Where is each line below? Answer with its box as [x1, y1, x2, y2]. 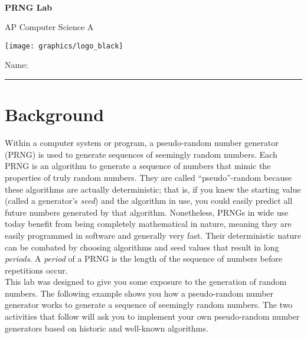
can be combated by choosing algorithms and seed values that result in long [5, 240, 279, 253]
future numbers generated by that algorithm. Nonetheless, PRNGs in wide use [5, 206, 289, 218]
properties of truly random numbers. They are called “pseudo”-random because [5, 171, 292, 183]
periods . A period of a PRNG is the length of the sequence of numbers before [5, 252, 282, 265]
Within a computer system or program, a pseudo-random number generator [5, 136, 279, 149]
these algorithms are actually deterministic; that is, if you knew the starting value [5, 183, 301, 195]
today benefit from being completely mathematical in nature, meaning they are [5, 217, 292, 230]
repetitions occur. [5, 264, 68, 276]
